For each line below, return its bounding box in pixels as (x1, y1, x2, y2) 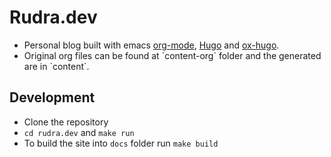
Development (9, 89, 96, 106)
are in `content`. (23, 60, 90, 72)
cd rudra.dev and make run (23, 126, 135, 138)
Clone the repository (23, 116, 109, 128)
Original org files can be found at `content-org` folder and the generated (23, 49, 322, 61)
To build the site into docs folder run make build (23, 137, 219, 149)
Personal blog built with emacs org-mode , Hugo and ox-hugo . (23, 39, 280, 51)
